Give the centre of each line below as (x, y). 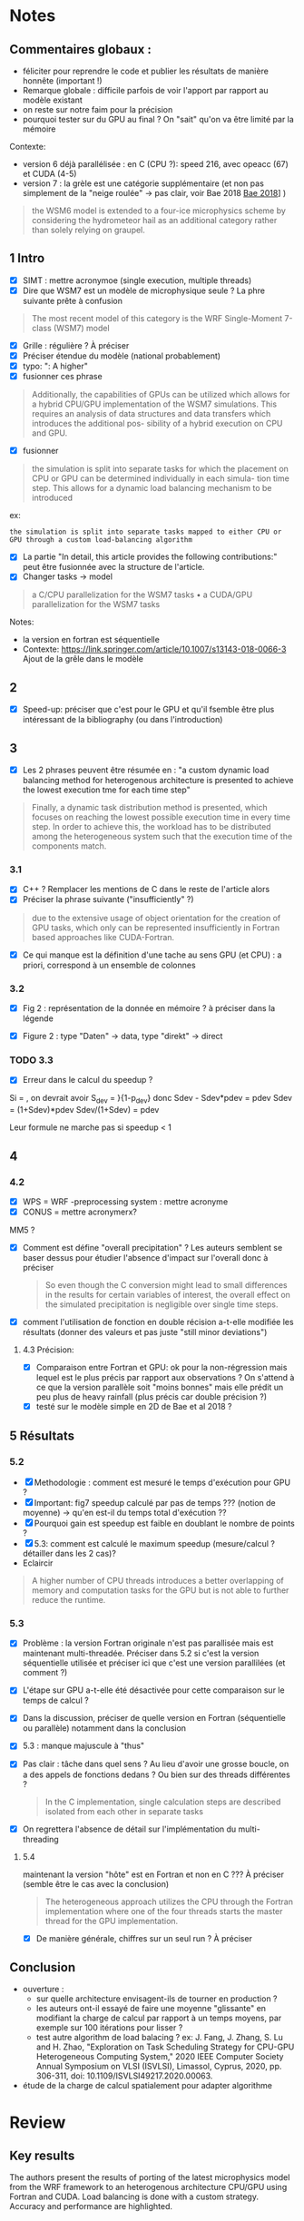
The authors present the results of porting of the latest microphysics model (150, 2177)
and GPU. (49, 433)
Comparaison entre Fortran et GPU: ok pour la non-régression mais (162, 1368)
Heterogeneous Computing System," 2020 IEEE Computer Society (160, 2057)
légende (38, 1018)
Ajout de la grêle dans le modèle (83, 659)
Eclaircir (38, 1563)
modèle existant (53, 100)
